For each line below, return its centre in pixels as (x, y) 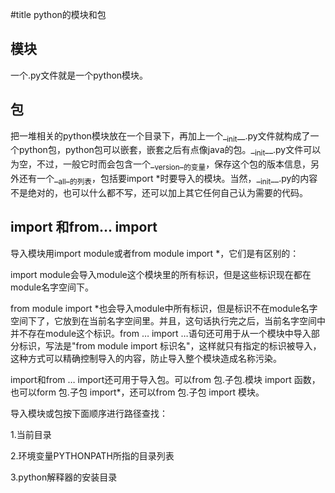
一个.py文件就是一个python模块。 (79, 75)
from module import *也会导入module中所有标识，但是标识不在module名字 (164, 308)
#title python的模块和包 (58, 14)
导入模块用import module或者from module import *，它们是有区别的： (155, 253)
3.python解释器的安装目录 (64, 477)
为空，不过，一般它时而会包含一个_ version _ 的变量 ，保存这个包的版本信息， (161, 165)
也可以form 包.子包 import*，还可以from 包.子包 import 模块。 (137, 392)
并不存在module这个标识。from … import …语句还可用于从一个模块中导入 (161, 333)
